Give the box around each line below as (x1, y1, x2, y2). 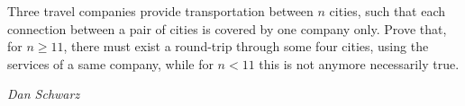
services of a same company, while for (7, 54, 214, 73)
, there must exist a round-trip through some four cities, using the (63, 37, 429, 56)
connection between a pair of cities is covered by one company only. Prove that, (7, 19, 447, 38)
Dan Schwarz (7, 84, 80, 103)
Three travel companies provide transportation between (7, 2, 314, 20)
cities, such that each (329, 2, 446, 20)
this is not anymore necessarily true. (259, 54, 460, 73)
